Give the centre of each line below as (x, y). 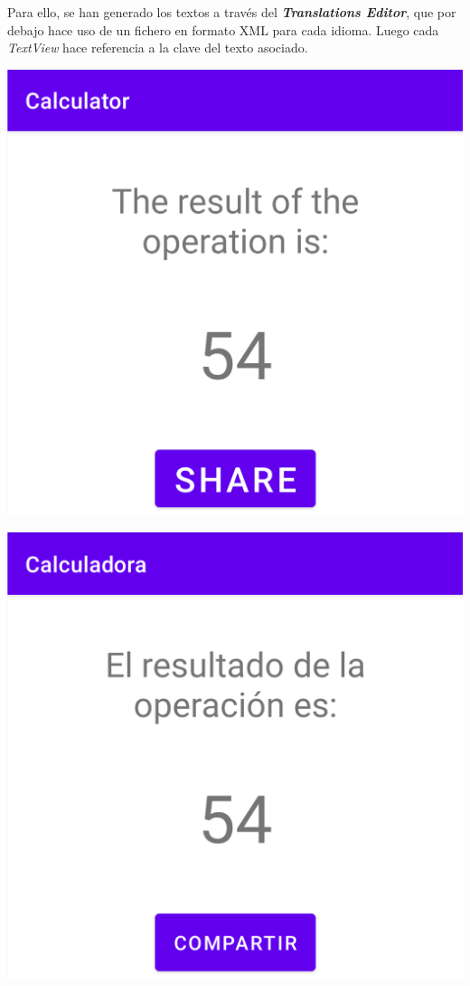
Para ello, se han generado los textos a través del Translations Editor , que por (232, 12)
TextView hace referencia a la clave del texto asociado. (158, 48)
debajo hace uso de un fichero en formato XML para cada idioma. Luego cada (223, 29)
